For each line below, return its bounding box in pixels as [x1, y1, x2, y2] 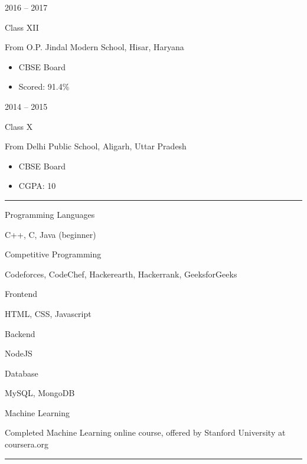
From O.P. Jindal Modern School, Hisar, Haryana [5, 41, 184, 53]
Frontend [5, 287, 38, 300]
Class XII [5, 21, 39, 33]
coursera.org [5, 438, 49, 450]
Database [5, 367, 38, 379]
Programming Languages [5, 208, 95, 220]
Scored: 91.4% [18, 80, 70, 93]
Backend [5, 327, 35, 339]
